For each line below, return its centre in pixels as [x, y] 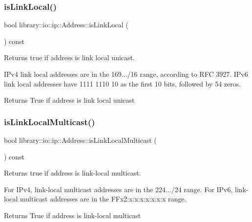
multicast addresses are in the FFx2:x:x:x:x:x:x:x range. [103, 199]
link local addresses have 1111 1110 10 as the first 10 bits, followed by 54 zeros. [123, 83]
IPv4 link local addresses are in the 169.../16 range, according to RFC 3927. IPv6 [126, 74]
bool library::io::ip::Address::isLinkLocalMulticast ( [80, 140]
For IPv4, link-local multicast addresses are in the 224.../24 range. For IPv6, [118, 189]
